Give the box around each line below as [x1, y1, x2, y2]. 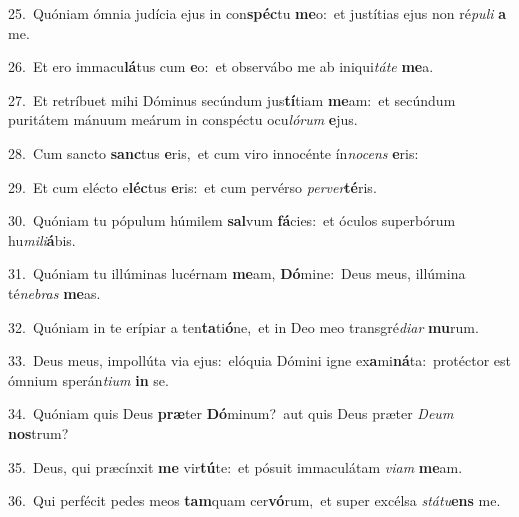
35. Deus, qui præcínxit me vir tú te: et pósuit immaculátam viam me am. [8, 456, 463, 477]
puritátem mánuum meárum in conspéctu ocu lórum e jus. [8, 109, 358, 130]
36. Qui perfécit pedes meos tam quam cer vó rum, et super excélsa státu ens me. [8, 490, 501, 511]
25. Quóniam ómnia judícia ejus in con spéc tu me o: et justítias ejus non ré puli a [8, 3, 507, 23]
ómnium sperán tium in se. [8, 369, 169, 390]
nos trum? [8, 422, 69, 443]
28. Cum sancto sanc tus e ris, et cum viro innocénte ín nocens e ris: [8, 142, 419, 163]
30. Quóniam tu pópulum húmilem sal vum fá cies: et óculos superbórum [8, 210, 456, 231]
